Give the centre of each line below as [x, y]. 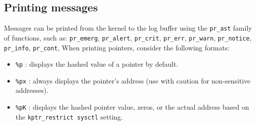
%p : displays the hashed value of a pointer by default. [97, 64]
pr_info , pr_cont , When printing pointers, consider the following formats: [117, 47]
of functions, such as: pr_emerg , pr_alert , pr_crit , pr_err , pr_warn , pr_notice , [128, 37]
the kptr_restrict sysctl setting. [69, 116]
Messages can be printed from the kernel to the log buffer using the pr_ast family [128, 28]
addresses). [32, 90]
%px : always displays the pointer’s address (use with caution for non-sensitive [133, 80]
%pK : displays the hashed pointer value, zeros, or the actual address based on [132, 107]
